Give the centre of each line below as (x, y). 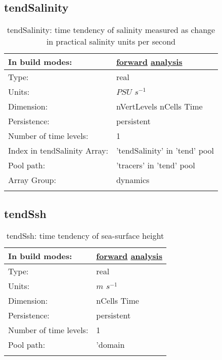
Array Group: (32, 180)
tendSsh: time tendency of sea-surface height (85, 236)
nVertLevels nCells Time (159, 106)
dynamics (133, 180)
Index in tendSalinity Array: (58, 151)
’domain (110, 345)
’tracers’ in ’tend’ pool (156, 165)
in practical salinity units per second (111, 42)
